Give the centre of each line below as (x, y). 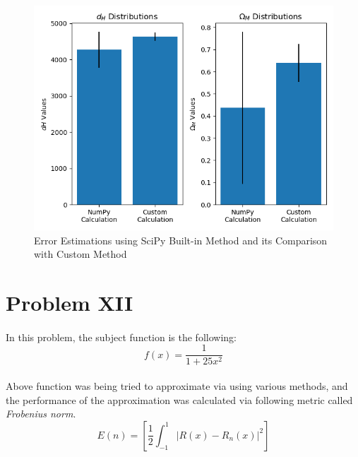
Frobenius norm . (41, 414)
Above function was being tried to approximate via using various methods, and (177, 386)
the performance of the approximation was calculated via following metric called (179, 399)
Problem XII (70, 302)
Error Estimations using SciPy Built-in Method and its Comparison (181, 240)
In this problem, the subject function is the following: (121, 337)
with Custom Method (80, 254)
